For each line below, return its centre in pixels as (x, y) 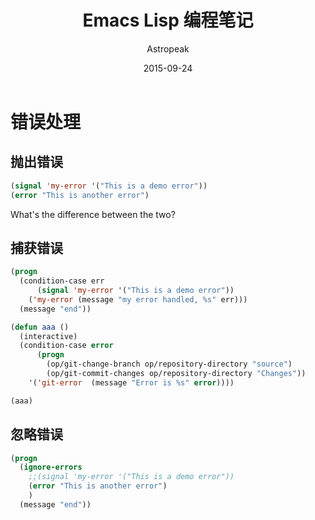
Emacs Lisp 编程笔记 (168, 20)
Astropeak (168, 48)
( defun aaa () (40, 327)
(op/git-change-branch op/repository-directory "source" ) (169, 364)
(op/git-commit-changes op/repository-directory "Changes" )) (176, 374)
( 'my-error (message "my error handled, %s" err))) (138, 299)
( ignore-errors (51, 467)
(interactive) (48, 336)
